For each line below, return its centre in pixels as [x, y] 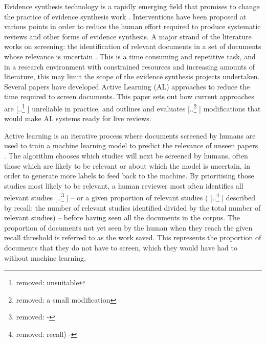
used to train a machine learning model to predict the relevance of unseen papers [131, 145]
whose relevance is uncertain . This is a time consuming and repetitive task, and [130, 56]
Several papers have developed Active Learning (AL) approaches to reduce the [127, 86]
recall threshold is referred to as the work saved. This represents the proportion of [133, 237]
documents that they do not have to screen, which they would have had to [121, 247]
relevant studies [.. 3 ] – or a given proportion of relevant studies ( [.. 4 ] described [130, 197]
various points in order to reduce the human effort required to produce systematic [132, 26]
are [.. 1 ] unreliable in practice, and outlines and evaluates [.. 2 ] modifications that [132, 107]
